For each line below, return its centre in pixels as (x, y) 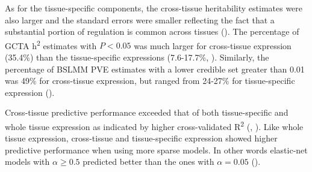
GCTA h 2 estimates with (51, 44)
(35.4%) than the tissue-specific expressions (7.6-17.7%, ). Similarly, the (137, 57)
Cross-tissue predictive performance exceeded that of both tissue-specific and (147, 112)
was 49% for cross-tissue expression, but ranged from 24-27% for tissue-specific (150, 81)
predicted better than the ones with (148, 162)
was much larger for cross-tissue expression (213, 45)
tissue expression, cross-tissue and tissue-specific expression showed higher (141, 138)
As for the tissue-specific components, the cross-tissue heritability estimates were (154, 8)
